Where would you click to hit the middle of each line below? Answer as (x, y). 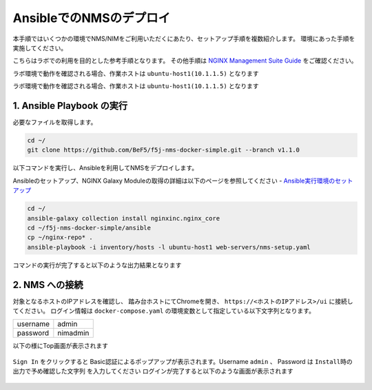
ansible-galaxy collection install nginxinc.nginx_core (124, 218)
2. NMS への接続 (48, 285)
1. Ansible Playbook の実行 (70, 106)
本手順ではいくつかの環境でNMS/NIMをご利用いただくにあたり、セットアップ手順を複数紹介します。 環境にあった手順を (184, 39)
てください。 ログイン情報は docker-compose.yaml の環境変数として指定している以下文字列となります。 (164, 311)
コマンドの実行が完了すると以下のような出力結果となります (97, 265)
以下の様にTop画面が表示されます (60, 346)
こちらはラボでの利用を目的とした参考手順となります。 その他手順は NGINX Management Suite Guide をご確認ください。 (185, 61)
